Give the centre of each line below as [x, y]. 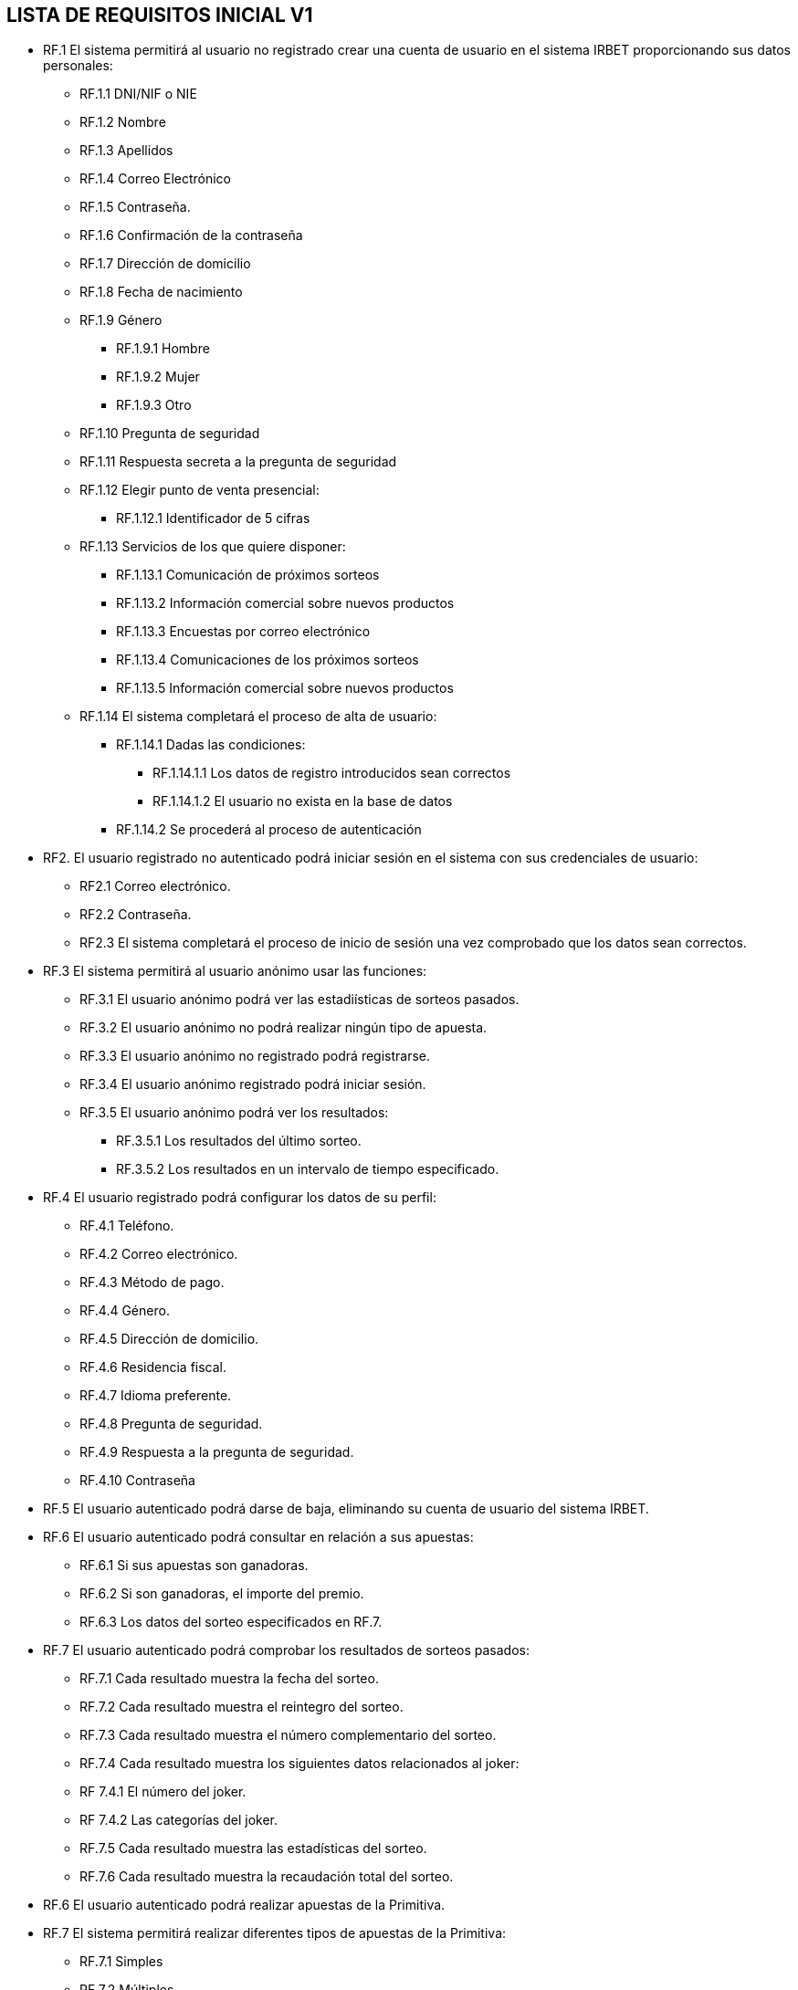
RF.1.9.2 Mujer [158, 377]
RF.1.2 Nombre [123, 122]
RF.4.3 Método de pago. [152, 1283]
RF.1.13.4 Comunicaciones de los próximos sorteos [268, 660]
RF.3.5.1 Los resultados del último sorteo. [239, 1141]
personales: [78, 66]
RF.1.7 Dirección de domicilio [165, 264]
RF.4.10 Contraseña [137, 1481]
